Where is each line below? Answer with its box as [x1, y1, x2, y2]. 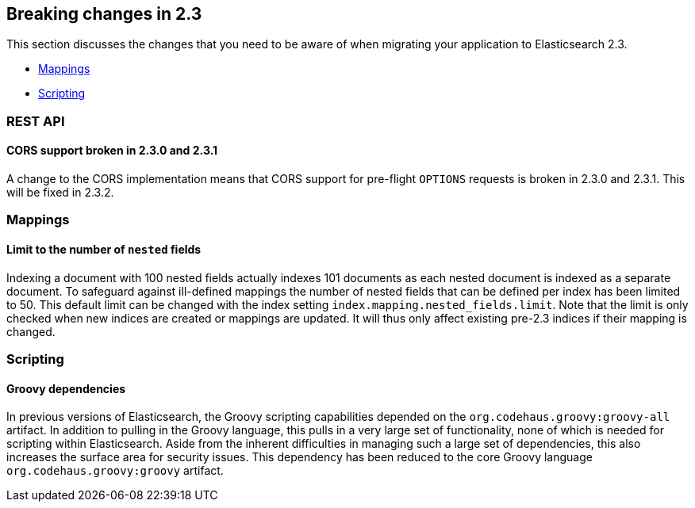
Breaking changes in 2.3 [6, 4, 202, 24]
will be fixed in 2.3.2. [6, 185, 114, 200]
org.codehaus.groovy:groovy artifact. [6, 464, 224, 478]
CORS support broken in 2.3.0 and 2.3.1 [6, 143, 218, 158]
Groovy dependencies [6, 381, 126, 395]
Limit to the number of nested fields [6, 243, 202, 256]
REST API [6, 113, 65, 129]
